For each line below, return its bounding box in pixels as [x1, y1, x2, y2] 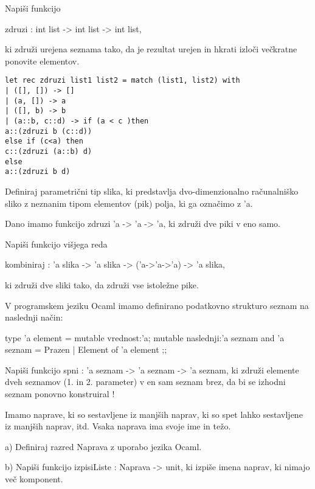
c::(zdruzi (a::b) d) [5, 147, 92, 156]
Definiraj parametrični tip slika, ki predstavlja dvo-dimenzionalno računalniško [5, 184, 299, 197]
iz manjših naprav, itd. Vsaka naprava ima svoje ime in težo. [5, 420, 231, 432]
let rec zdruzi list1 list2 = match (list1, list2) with [5, 76, 240, 85]
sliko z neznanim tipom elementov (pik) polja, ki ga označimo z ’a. [5, 196, 253, 209]
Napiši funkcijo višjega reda [5, 237, 108, 250]
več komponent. [5, 473, 63, 485]
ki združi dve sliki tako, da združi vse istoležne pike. [5, 278, 199, 291]
